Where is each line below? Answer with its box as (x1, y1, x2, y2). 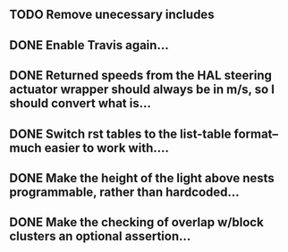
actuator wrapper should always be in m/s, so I (9, 82, 275, 97)
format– (233, 126, 279, 141)
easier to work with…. (44, 140, 170, 155)
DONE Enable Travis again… (9, 38, 169, 53)
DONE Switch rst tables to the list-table (9, 126, 232, 141)
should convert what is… (9, 96, 152, 111)
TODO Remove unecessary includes (9, 7, 215, 22)
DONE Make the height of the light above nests (9, 170, 275, 186)
